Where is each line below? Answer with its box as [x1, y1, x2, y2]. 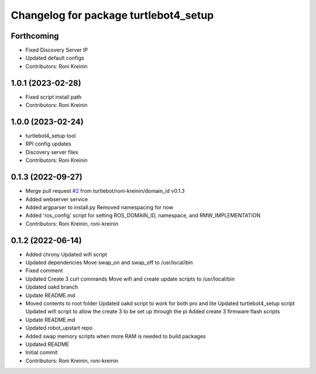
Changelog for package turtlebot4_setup [11, 9, 214, 22]
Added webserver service [25, 196, 88, 203]
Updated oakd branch [25, 283, 78, 290]
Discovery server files [25, 148, 78, 155]
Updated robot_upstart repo [25, 324, 93, 331]
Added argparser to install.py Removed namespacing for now [25, 203, 174, 210]
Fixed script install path [25, 93, 82, 101]
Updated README [25, 341, 70, 348]
